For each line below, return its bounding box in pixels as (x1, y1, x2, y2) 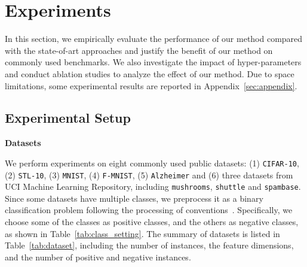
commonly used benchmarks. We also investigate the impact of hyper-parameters (5, 56, 302, 68)
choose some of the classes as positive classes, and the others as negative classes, (5, 216, 299, 228)
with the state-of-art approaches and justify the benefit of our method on (5, 44, 273, 56)
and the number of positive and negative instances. (5, 250, 191, 263)
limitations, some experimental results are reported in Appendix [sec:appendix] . (5, 79, 297, 92)
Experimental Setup (5, 108, 131, 127)
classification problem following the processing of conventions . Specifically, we (5, 204, 293, 216)
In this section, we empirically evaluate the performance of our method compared (5, 32, 303, 45)
